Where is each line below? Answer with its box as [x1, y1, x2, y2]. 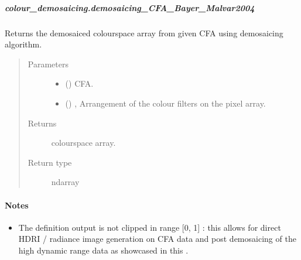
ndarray [51, 176, 80, 188]
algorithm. [5, 38, 42, 50]
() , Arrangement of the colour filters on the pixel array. [65, 97, 266, 109]
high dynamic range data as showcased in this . [18, 244, 189, 256]
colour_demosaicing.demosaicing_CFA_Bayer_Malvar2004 [5, 1, 255, 13]
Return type [28, 156, 72, 168]
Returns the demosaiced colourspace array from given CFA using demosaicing [5, 26, 283, 39]
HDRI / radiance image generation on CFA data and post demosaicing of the [18, 232, 296, 245]
